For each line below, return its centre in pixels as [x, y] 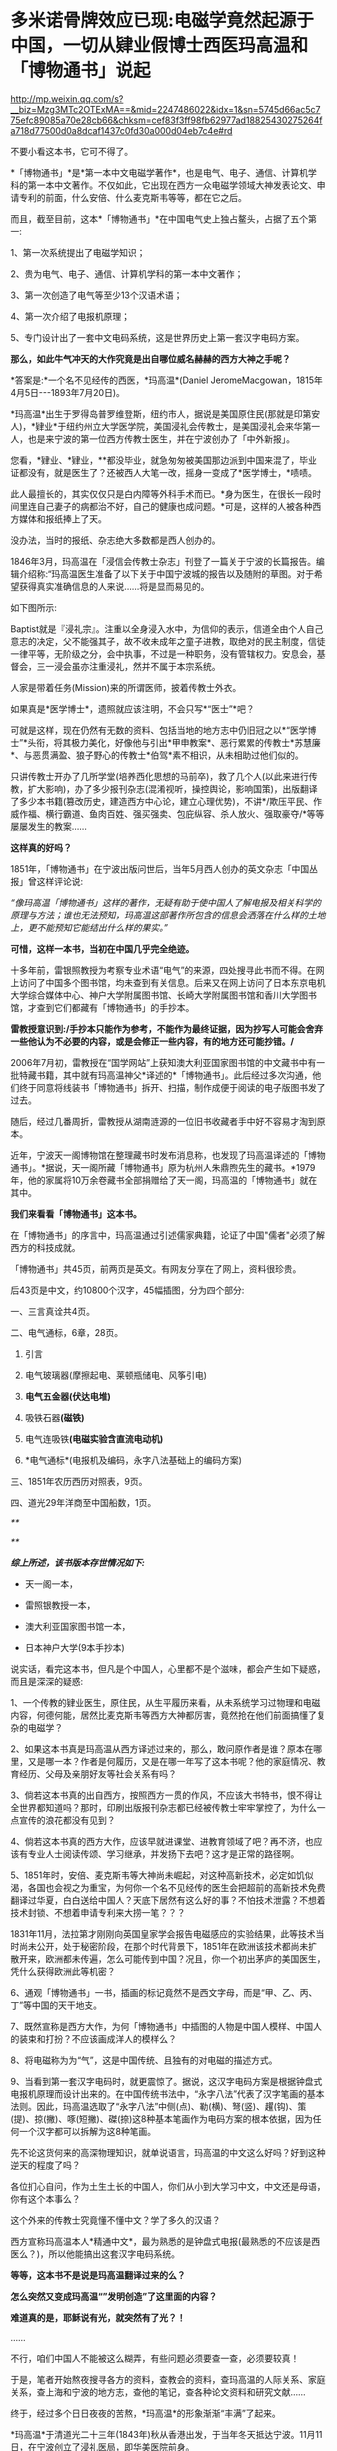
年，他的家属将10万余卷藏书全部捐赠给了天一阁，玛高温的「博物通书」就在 [164, 1180]
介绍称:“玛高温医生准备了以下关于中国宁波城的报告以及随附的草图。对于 [166, 573]
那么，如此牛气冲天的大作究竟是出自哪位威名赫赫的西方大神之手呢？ [150, 358]
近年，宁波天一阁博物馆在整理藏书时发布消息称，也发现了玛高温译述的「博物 [168, 1155]
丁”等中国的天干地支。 [56, 2005]
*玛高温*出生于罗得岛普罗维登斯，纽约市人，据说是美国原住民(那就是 [152, 413]
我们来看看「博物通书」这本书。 [76, 1213]
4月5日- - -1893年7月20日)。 [67, 392]
